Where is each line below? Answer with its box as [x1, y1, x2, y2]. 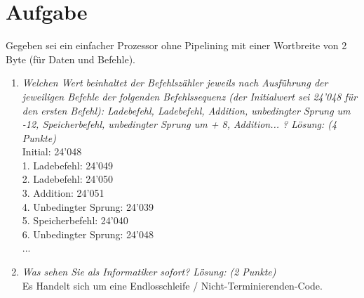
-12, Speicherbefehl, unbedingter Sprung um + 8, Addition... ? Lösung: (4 [22, 117, 337, 131]
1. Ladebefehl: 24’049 [22, 157, 114, 172]
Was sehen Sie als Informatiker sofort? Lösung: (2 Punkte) [22, 264, 276, 279]
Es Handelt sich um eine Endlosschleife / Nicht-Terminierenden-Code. [22, 278, 323, 292]
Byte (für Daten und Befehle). [6, 51, 135, 66]
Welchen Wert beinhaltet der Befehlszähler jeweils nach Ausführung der [22, 75, 328, 90]
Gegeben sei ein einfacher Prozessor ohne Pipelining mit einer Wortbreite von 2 [6, 38, 347, 53]
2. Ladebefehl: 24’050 [22, 171, 114, 186]
